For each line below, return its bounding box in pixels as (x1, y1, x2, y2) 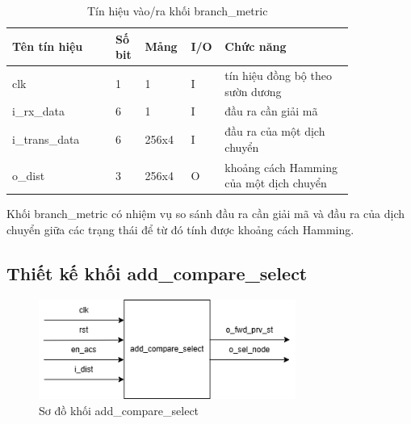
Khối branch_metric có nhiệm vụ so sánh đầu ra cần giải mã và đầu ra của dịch (6, 205, 405, 222)
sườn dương (224, 82, 282, 99)
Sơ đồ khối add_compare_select (39, 401, 199, 418)
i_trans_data (12, 131, 80, 148)
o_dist (12, 166, 45, 183)
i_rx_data (12, 103, 65, 120)
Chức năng (224, 38, 287, 55)
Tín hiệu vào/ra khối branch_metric (87, 2, 268, 19)
